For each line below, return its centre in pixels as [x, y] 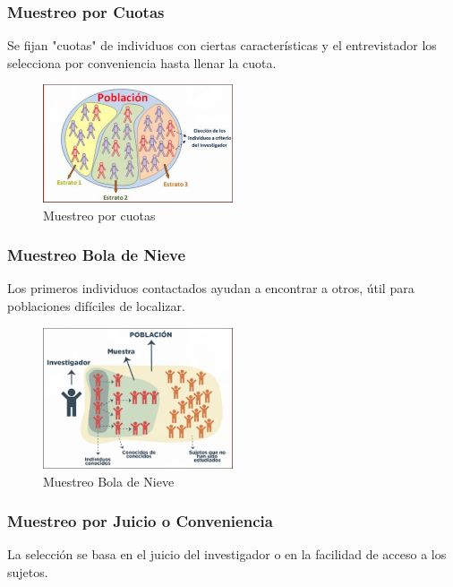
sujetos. [28, 571]
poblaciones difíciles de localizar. [96, 305]
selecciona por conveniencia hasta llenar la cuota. [142, 62]
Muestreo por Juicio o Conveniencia [140, 521]
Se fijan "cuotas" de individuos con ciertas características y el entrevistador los [222, 45]
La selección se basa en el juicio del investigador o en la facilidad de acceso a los [227, 554]
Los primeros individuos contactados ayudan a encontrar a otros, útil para [211, 288]
